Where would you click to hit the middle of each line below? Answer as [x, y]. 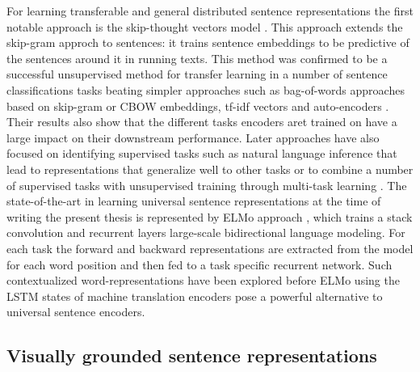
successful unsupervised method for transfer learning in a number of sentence [197, 74]
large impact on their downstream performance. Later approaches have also [193, 137]
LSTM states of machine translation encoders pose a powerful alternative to [195, 296]
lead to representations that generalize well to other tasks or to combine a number [210, 169]
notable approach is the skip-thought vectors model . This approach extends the [205, 26]
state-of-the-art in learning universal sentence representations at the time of [194, 201]
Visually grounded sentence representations [192, 355]
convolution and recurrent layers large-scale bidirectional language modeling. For [206, 232]
